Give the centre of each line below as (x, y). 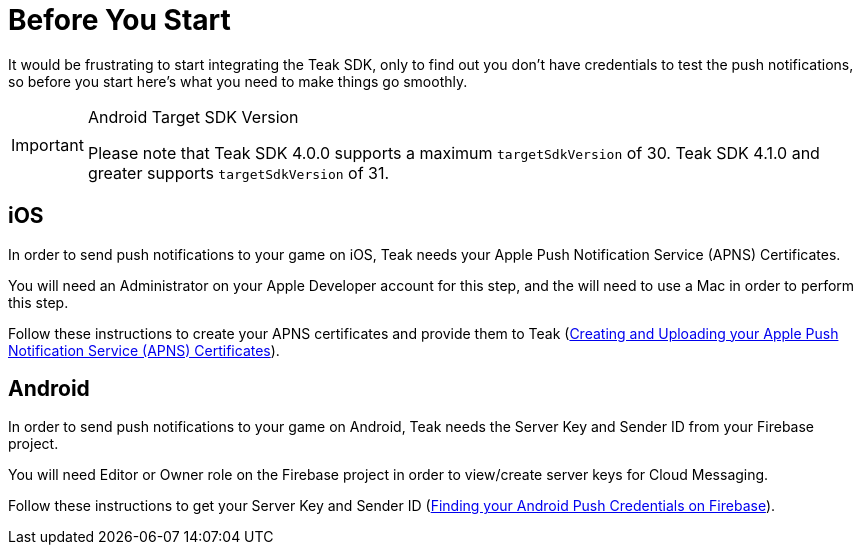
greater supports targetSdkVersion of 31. (238, 172)
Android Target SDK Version (193, 116)
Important (47, 144)
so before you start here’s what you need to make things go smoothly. (238, 81)
